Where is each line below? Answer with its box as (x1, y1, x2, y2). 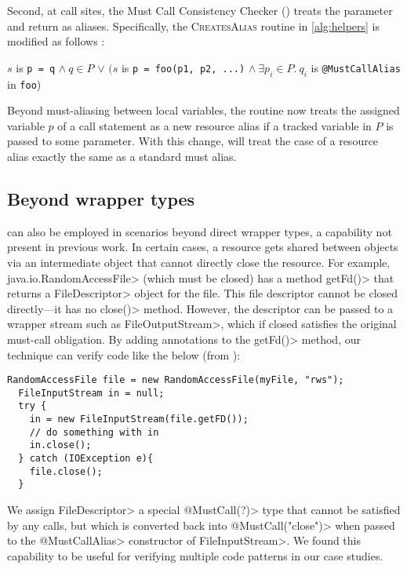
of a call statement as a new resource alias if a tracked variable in (57, 117, 372, 133)
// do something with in (29, 426, 159, 438)
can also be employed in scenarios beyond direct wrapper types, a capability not (7, 223, 392, 239)
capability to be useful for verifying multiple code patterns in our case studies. (7, 547, 383, 564)
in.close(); (29, 440, 92, 451)
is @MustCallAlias (311, 59, 401, 75)
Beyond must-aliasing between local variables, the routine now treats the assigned (7, 102, 400, 119)
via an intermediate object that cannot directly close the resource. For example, (7, 254, 391, 270)
